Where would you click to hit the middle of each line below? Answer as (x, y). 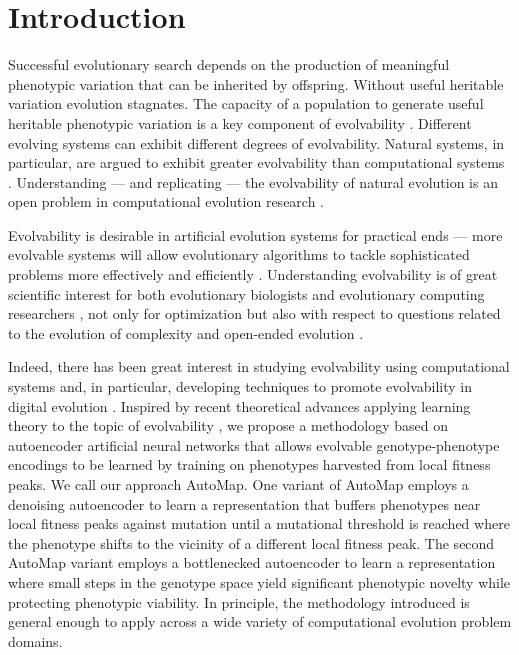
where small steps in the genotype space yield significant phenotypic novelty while (259, 581)
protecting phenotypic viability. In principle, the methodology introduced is (239, 601)
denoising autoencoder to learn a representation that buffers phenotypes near (244, 503)
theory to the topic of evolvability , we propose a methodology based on (228, 425)
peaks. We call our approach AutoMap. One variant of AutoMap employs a (238, 484)
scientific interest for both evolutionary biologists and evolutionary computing (246, 293)
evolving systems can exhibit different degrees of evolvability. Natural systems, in (256, 142)
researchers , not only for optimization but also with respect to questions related (254, 313)
